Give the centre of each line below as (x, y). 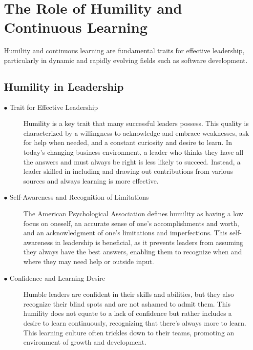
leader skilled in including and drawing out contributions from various (128, 171)
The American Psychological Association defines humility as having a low (133, 214)
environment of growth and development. (85, 342)
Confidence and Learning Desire (57, 278)
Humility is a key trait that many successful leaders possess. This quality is (136, 123)
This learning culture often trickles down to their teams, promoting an (129, 332)
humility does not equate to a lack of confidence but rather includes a (128, 313)
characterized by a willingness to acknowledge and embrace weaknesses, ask (136, 133)
